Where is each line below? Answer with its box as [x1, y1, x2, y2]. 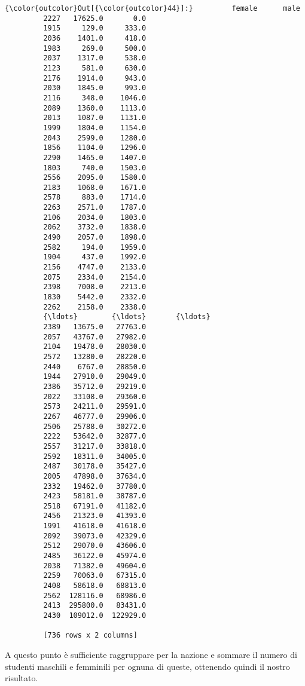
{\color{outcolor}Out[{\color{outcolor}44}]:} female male [5, 4, 300, 13]
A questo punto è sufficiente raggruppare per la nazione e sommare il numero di [5, 648, 297, 660]
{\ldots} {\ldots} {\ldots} [43, 313, 211, 321]
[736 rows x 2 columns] [43, 631, 138, 640]
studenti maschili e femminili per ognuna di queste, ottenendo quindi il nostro [5, 660, 290, 672]
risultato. [5, 672, 38, 684]
